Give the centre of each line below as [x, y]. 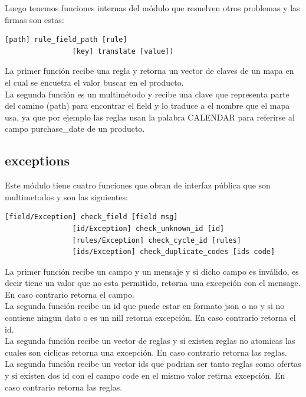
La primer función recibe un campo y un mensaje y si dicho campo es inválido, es [152, 271]
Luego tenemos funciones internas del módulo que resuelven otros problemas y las [152, 8]
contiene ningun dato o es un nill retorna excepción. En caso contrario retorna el [150, 318]
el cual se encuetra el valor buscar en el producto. [94, 82]
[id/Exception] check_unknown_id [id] [148, 228]
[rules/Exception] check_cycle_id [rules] [157, 240]
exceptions [37, 160]
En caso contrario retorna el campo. [70, 294]
